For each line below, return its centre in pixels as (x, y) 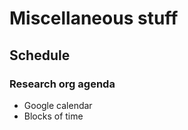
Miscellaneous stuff (94, 18)
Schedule (40, 55)
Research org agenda (62, 84)
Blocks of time (53, 116)
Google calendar (58, 105)
